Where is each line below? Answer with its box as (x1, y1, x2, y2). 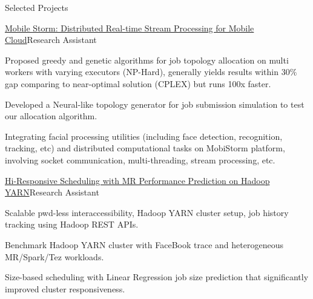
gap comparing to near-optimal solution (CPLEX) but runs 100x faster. (5, 77, 271, 90)
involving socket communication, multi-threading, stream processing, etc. (5, 153, 275, 166)
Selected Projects (5, 1, 68, 13)
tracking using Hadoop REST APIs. (5, 218, 139, 231)
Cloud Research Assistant (5, 33, 97, 46)
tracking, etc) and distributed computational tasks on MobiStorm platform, (5, 142, 285, 154)
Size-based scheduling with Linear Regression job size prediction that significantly (5, 271, 309, 283)
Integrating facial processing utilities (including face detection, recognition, (5, 130, 283, 142)
